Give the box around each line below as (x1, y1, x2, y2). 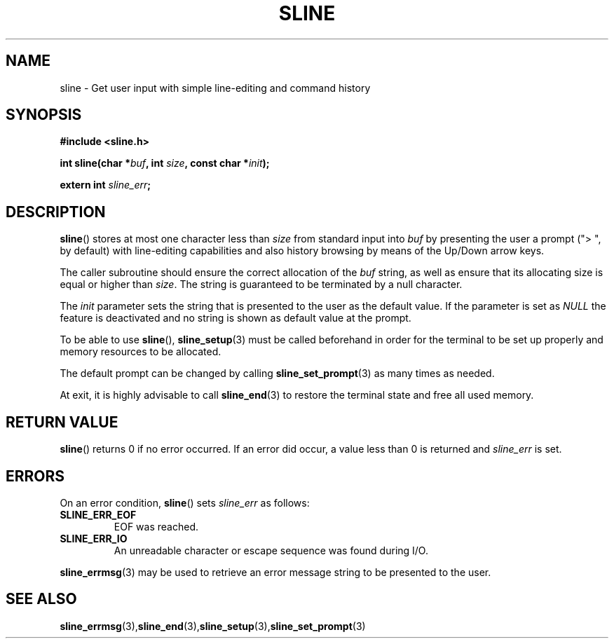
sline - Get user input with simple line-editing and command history (60, 81, 371, 94)
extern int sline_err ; (60, 179, 151, 191)
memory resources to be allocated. (60, 345, 221, 358)
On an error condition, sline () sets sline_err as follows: (60, 496, 310, 509)
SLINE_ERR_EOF (60, 508, 137, 521)
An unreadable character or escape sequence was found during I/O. (114, 544, 428, 556)
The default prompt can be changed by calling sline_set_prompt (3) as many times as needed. (60, 367, 495, 380)
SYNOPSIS (6, 106, 82, 124)
